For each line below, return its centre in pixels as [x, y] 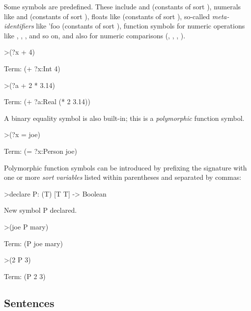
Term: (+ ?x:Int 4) [32, 68]
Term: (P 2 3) [25, 276]
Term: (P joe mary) [34, 243]
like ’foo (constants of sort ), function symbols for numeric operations [140, 26]
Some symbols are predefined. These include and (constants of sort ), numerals [123, 6]
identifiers [19, 26]
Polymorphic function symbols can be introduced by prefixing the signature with [125, 167]
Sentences [29, 302]
